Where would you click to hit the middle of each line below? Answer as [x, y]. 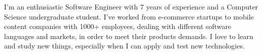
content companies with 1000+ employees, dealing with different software [118, 26]
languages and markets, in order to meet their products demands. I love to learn [129, 36]
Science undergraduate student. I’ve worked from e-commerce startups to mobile [129, 16]
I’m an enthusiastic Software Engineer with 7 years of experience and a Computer [131, 6]
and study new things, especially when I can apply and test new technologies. [124, 46]
